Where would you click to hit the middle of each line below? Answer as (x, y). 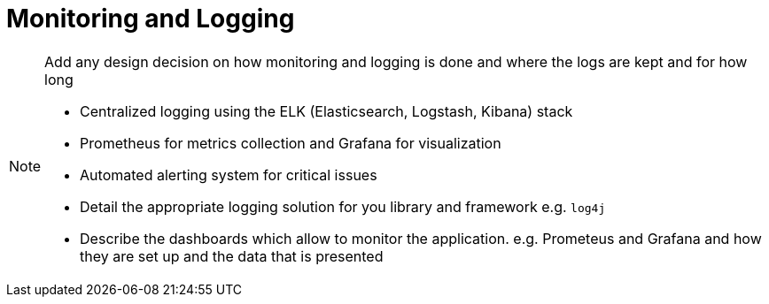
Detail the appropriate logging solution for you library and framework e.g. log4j (343, 206)
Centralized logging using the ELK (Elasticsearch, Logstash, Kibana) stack (326, 111)
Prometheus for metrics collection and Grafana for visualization (291, 143)
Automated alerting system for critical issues (229, 175)
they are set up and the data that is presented (232, 256)
